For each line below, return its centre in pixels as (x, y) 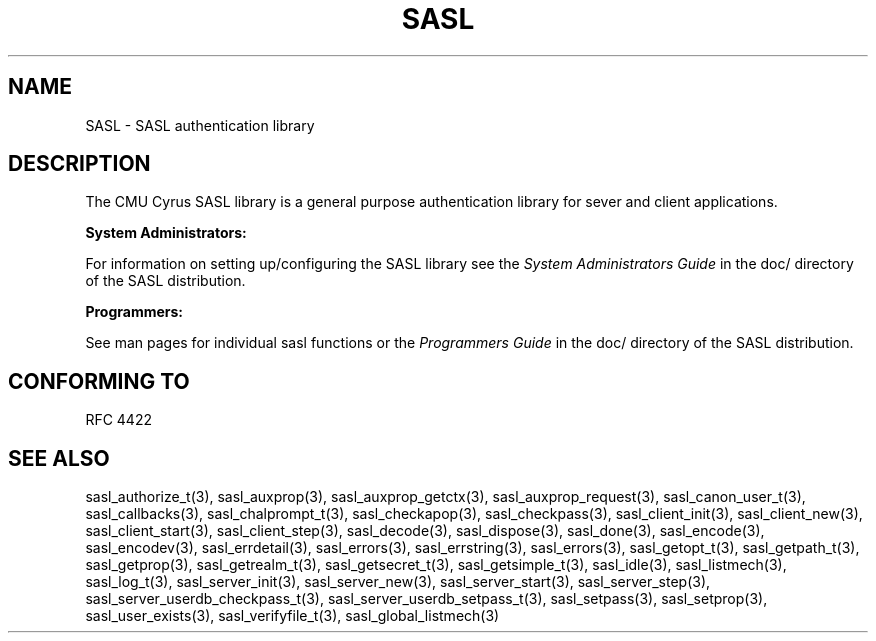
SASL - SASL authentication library (200, 125)
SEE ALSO (59, 458)
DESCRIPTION (79, 164)
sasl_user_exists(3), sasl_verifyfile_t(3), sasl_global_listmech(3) (292, 616)
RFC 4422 (118, 420)
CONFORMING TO (99, 381)
